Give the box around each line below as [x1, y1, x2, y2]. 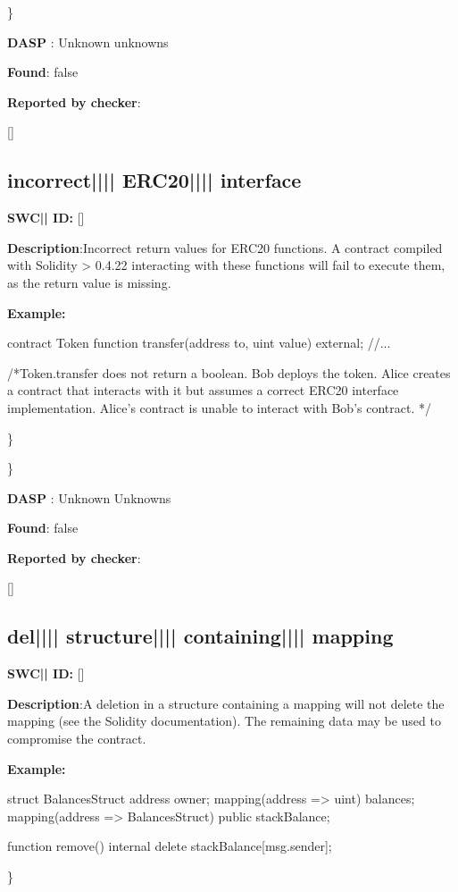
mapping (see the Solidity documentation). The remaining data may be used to [7, 711, 441, 730]
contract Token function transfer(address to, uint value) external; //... [7, 333, 391, 352]
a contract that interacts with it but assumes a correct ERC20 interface [7, 381, 399, 400]
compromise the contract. [7, 729, 146, 748]
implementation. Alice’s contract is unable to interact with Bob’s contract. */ [7, 398, 431, 417]
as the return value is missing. [7, 273, 171, 291]
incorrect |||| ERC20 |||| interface [7, 166, 302, 194]
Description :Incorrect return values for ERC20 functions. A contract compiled [7, 238, 443, 257]
